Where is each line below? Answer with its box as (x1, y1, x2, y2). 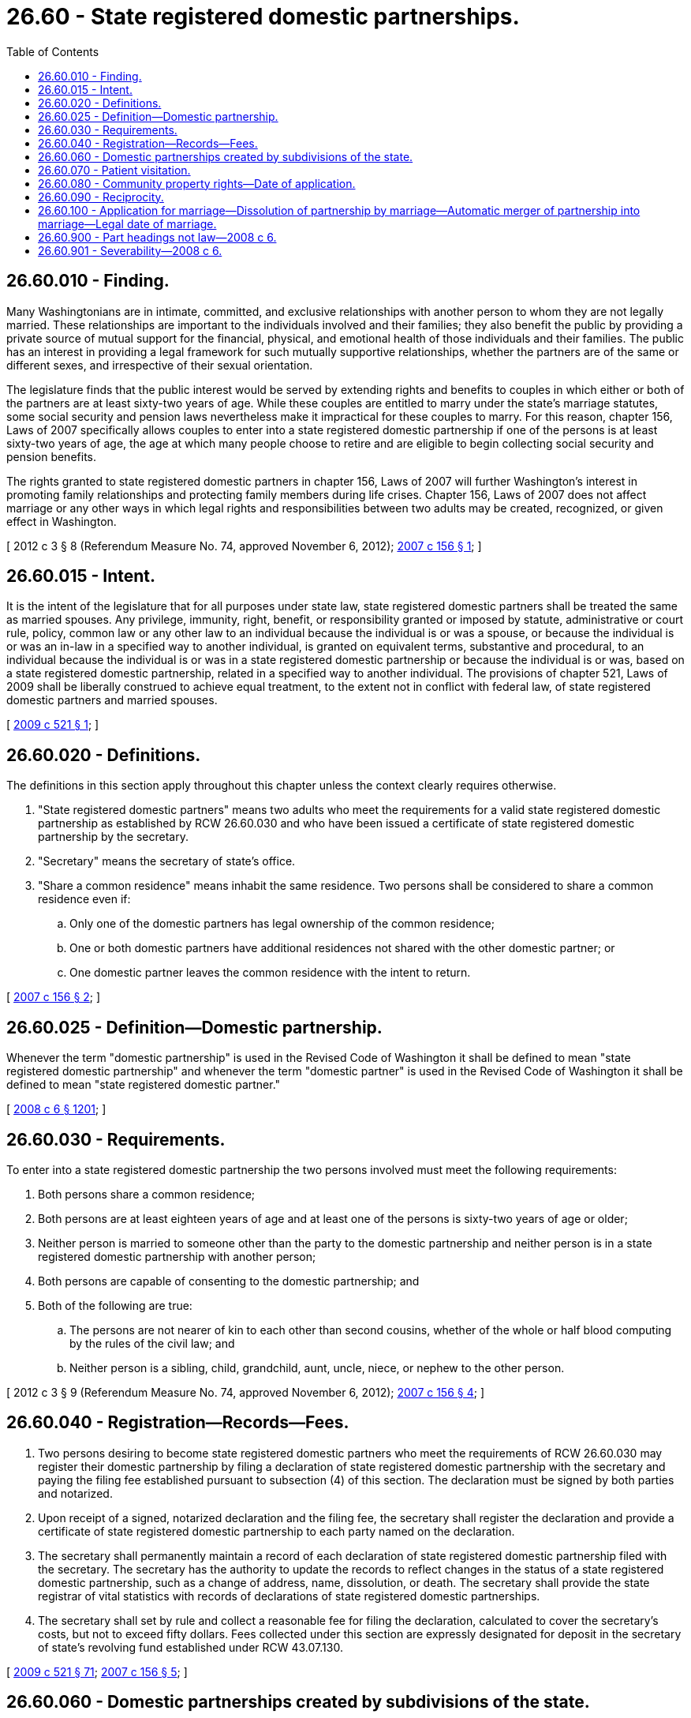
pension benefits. (6, 449, 96, 463)
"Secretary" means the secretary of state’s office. (38, 854, 296, 868)
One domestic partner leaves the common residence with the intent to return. (69, 966, 471, 980)
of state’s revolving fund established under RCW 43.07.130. (38, 1640, 343, 1654)
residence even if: (38, 892, 131, 906)
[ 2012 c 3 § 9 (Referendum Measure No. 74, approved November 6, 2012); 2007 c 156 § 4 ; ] (6, 1385, 485, 1399)
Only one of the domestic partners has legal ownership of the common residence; (69, 917, 495, 931)
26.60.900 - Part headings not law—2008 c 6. (38, 230, 277, 244)
